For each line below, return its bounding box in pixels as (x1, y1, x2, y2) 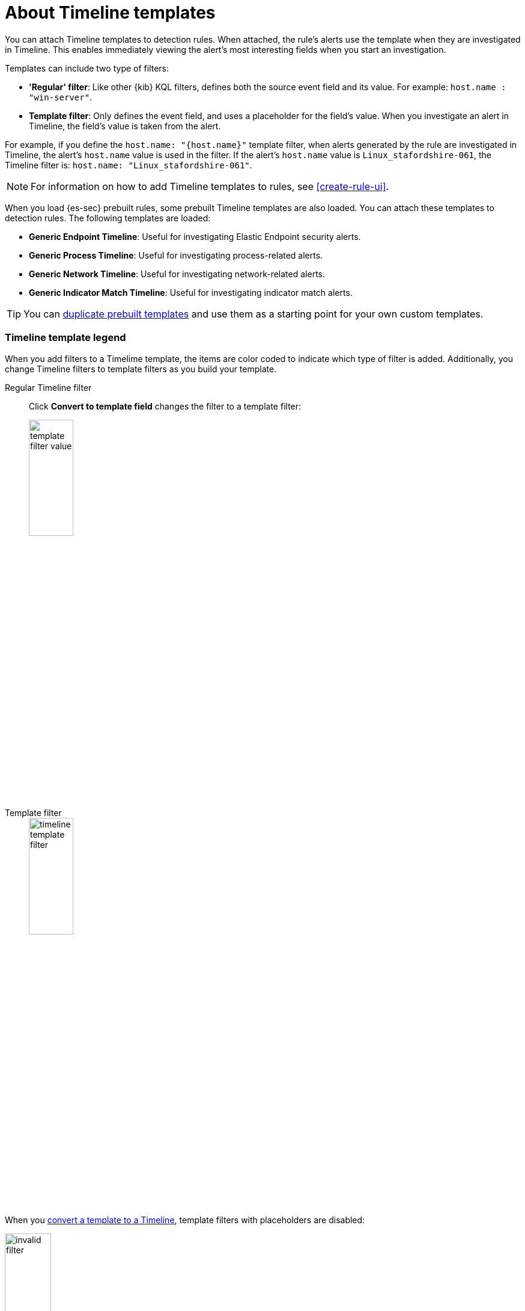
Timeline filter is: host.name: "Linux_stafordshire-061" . (5, 159, 252, 170)
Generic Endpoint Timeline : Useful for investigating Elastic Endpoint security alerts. (29, 231, 361, 242)
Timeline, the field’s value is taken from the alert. (29, 120, 221, 131)
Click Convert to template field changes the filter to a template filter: (29, 401, 302, 411)
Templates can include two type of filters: (5, 63, 169, 73)
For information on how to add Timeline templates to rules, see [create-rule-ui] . (31, 180, 389, 192)
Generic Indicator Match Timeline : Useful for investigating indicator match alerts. (29, 287, 353, 298)
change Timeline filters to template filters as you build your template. (5, 363, 277, 374)
